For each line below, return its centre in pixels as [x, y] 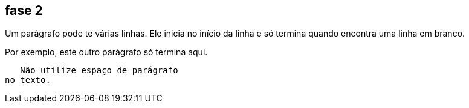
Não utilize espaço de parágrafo [99, 70]
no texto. [28, 80]
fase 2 [24, 10]
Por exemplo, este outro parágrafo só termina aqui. [106, 52]
